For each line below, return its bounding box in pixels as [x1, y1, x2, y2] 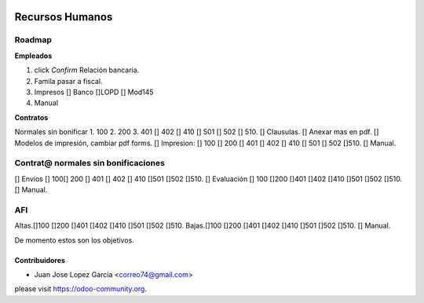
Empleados [14, 51, 53, 60]
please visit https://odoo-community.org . [14, 284, 147, 294]
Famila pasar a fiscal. [34, 76, 103, 86]
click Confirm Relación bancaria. [34, 65, 140, 75]
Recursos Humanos [14, 10, 113, 24]
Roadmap [14, 35, 53, 46]
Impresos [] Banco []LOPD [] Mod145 [34, 87, 154, 97]
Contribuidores [14, 255, 66, 265]
